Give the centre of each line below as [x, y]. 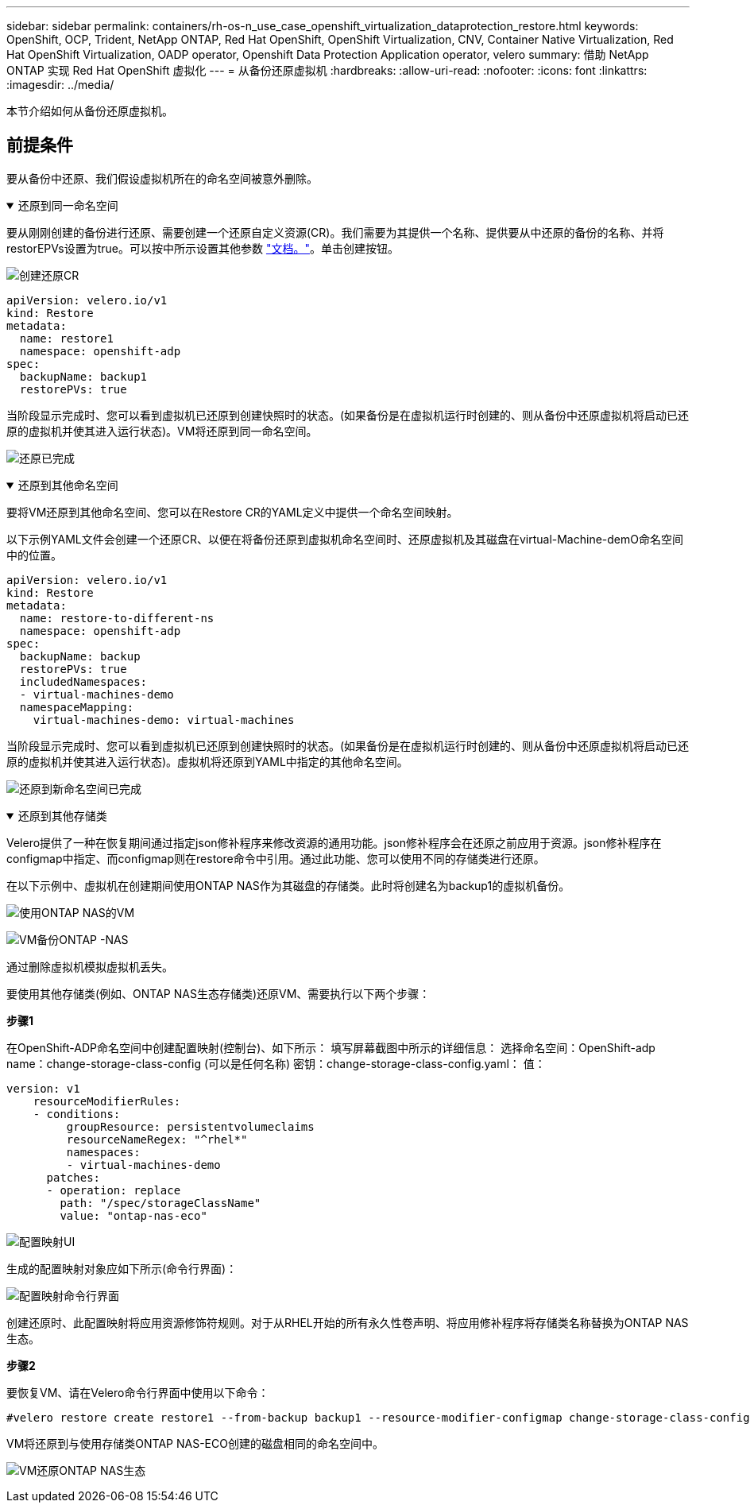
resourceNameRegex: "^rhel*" [157, 1139]
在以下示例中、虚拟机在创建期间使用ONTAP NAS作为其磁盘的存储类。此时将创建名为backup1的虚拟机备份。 [288, 885]
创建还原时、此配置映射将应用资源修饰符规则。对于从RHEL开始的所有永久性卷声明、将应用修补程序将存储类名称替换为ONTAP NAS [348, 1322]
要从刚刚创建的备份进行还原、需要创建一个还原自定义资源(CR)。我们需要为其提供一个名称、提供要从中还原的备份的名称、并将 [335, 232]
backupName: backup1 [83, 376]
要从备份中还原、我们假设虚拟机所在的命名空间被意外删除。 [162, 178]
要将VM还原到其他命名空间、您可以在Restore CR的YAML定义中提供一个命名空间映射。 [232, 512]
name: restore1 [66, 338]
